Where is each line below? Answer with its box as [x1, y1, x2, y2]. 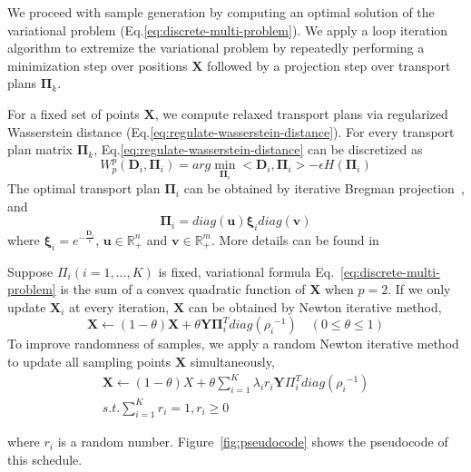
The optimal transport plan [7, 179, 161, 198]
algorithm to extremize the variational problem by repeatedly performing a [7, 38, 425, 57]
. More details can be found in [211, 230, 379, 249]
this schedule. [7, 450, 83, 468]
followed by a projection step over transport [207, 55, 451, 74]
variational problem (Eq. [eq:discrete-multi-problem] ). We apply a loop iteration [7, 20, 448, 39]
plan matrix [7, 140, 74, 159]
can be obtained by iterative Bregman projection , [183, 179, 465, 198]
